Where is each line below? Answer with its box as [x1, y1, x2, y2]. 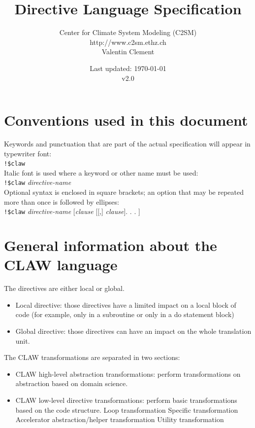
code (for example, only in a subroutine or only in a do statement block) [15, 309, 234, 320]
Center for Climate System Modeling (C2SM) [59, 27, 197, 37]
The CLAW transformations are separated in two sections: [4, 352, 180, 362]
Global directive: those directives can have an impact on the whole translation [15, 326, 252, 336]
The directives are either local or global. [4, 283, 125, 293]
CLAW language [4, 254, 118, 275]
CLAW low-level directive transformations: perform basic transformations [15, 395, 237, 405]
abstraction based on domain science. [15, 378, 128, 389]
